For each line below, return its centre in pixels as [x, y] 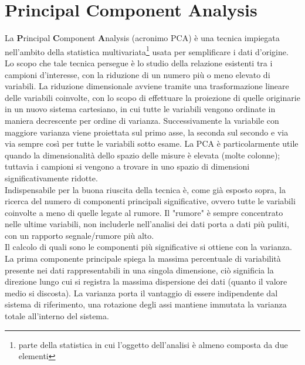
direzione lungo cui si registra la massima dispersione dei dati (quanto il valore [146, 281]
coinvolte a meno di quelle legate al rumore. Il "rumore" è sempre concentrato [144, 212]
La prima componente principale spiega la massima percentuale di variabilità [143, 258]
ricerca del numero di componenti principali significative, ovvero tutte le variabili [150, 201]
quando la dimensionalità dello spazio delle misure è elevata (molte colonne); [143, 155]
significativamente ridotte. [51, 178]
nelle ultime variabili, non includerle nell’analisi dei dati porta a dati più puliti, [147, 224]
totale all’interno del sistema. [57, 316]
